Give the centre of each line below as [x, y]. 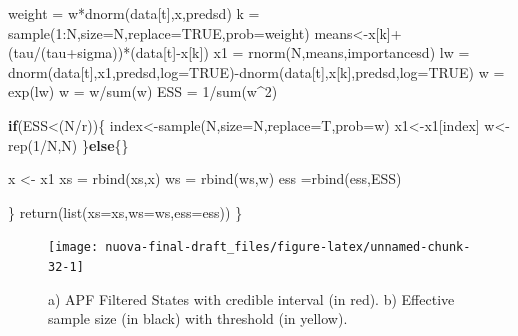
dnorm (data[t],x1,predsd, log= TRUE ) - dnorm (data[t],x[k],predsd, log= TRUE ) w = [256, 71]
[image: [73, 247]
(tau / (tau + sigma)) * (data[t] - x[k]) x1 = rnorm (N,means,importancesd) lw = [239, 52]
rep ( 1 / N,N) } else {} [68, 144]
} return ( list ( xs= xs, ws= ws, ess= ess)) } [125, 211]
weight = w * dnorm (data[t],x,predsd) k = [134, 13]
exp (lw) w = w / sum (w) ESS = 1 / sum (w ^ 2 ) [143, 91]
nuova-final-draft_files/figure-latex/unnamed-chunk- [288, 247]
